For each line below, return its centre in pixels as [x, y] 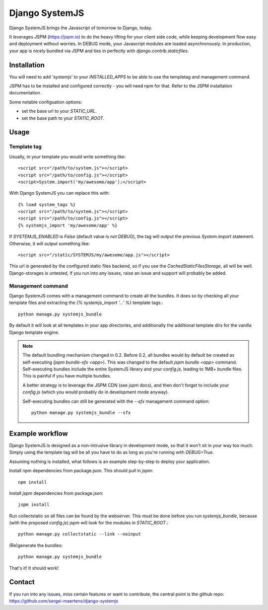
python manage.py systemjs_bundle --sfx [81, 413]
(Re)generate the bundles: [36, 545]
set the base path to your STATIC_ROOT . [63, 118]
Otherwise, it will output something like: [50, 243]
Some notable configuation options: [46, 102]
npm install [33, 482]
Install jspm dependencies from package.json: [56, 493]
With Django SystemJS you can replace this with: [60, 193]
